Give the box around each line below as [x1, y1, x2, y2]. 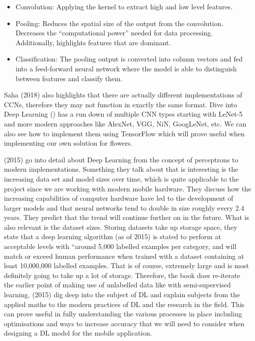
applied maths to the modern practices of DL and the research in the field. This [4, 299, 245, 309]
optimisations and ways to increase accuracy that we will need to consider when [4, 318, 245, 328]
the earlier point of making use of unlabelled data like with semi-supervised [4, 279, 231, 290]
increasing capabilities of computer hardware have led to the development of [4, 193, 233, 203]
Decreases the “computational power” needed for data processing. [15, 28, 213, 38]
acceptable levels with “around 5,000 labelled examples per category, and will [4, 241, 237, 251]
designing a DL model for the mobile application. [4, 328, 152, 338]
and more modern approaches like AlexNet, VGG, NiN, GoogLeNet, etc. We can [4, 118, 247, 128]
